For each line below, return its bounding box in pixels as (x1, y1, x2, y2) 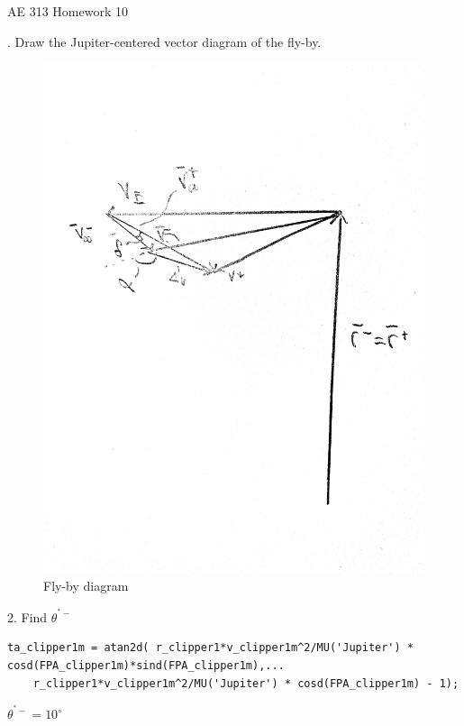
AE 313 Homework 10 (7, 2, 128, 20)
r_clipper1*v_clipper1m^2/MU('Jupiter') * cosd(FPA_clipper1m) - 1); (32, 676, 459, 690)
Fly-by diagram (43, 576, 129, 595)
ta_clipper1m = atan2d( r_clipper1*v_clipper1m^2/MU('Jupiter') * (7, 641, 414, 655)
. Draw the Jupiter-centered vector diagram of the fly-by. (7, 32, 322, 51)
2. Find (7, 607, 48, 626)
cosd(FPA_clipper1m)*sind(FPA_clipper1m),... (7, 658, 285, 672)
